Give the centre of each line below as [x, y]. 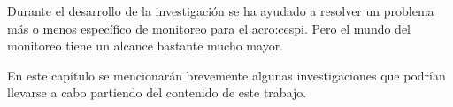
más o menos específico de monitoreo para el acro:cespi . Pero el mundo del [209, 28]
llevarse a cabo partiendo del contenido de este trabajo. [157, 92]
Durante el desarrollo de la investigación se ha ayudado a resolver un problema [221, 11]
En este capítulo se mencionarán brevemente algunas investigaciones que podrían [226, 75]
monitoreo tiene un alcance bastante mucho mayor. [146, 46]
